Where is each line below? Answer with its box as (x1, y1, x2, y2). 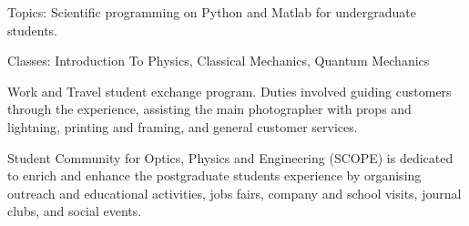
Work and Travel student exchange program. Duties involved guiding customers (7, 81, 452, 100)
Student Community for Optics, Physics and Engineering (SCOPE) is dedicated (7, 148, 454, 167)
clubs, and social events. (7, 201, 142, 221)
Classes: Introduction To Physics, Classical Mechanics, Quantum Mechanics (7, 51, 430, 70)
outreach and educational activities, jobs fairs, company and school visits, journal (7, 183, 462, 202)
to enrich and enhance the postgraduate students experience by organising (7, 166, 422, 185)
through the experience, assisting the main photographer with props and (7, 99, 412, 118)
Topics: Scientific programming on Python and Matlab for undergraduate (7, 3, 416, 21)
